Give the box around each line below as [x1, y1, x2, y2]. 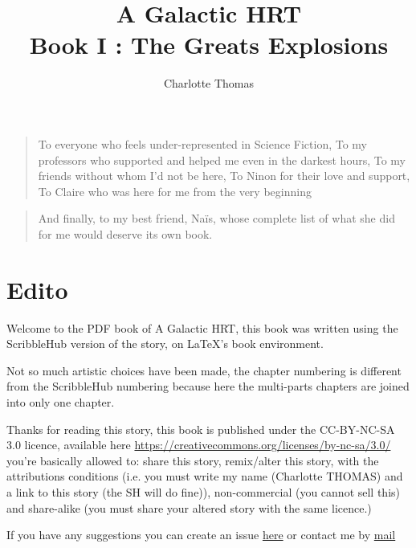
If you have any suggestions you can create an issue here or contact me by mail [6, 526, 396, 543]
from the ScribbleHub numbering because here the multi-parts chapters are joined [6, 378, 410, 395]
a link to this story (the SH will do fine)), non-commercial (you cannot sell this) [6, 483, 400, 500]
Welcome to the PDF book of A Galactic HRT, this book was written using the [6, 319, 398, 336]
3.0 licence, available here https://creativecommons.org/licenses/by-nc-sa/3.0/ [6, 436, 391, 453]
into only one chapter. [6, 393, 115, 410]
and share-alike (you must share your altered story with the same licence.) [6, 499, 372, 516]
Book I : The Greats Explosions [29, 28, 389, 61]
